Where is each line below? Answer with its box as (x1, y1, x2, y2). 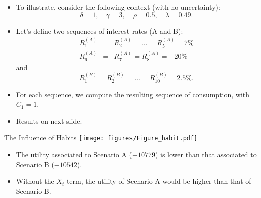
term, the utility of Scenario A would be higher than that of (66, 176, 251, 186)
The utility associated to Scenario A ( (16, 149, 132, 159)
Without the (16, 176, 54, 186)
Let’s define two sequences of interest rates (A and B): (16, 25, 183, 36)
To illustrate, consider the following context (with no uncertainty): (16, 2, 220, 12)
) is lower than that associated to (155, 149, 257, 159)
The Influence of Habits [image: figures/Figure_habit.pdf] (4, 132, 198, 143)
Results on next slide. (16, 115, 82, 126)
